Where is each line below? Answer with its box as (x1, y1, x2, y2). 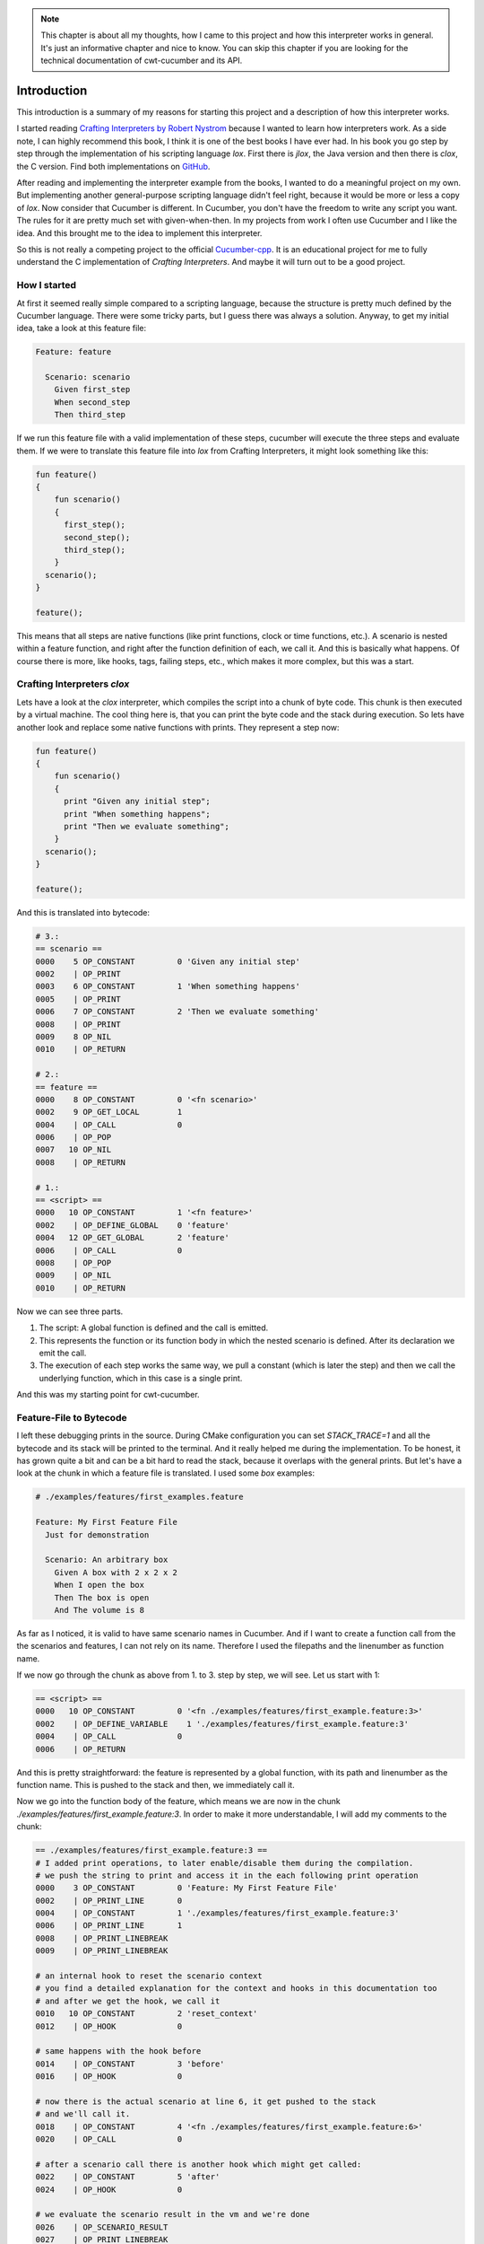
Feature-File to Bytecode (16, 1411, 127, 1424)
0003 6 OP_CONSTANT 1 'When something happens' (35, 981, 300, 992)
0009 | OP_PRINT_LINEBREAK (35, 1946, 169, 1956)
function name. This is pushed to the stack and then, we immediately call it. (16, 1779, 295, 1790)
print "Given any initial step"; (64, 796, 211, 807)
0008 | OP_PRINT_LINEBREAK (35, 1933, 169, 1943)
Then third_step (54, 409, 125, 420)
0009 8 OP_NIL (35, 1031, 112, 1041)
